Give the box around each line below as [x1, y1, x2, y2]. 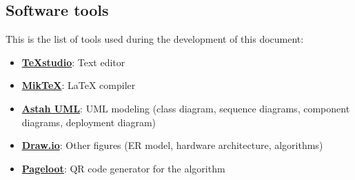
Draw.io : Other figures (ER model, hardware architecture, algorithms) [21, 138, 323, 152]
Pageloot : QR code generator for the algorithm [21, 161, 225, 175]
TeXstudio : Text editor [21, 54, 125, 69]
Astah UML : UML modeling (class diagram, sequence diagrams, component [21, 101, 350, 115]
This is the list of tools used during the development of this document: [6, 32, 304, 46]
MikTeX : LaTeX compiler [21, 78, 136, 92]
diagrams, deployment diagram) [21, 114, 156, 129]
